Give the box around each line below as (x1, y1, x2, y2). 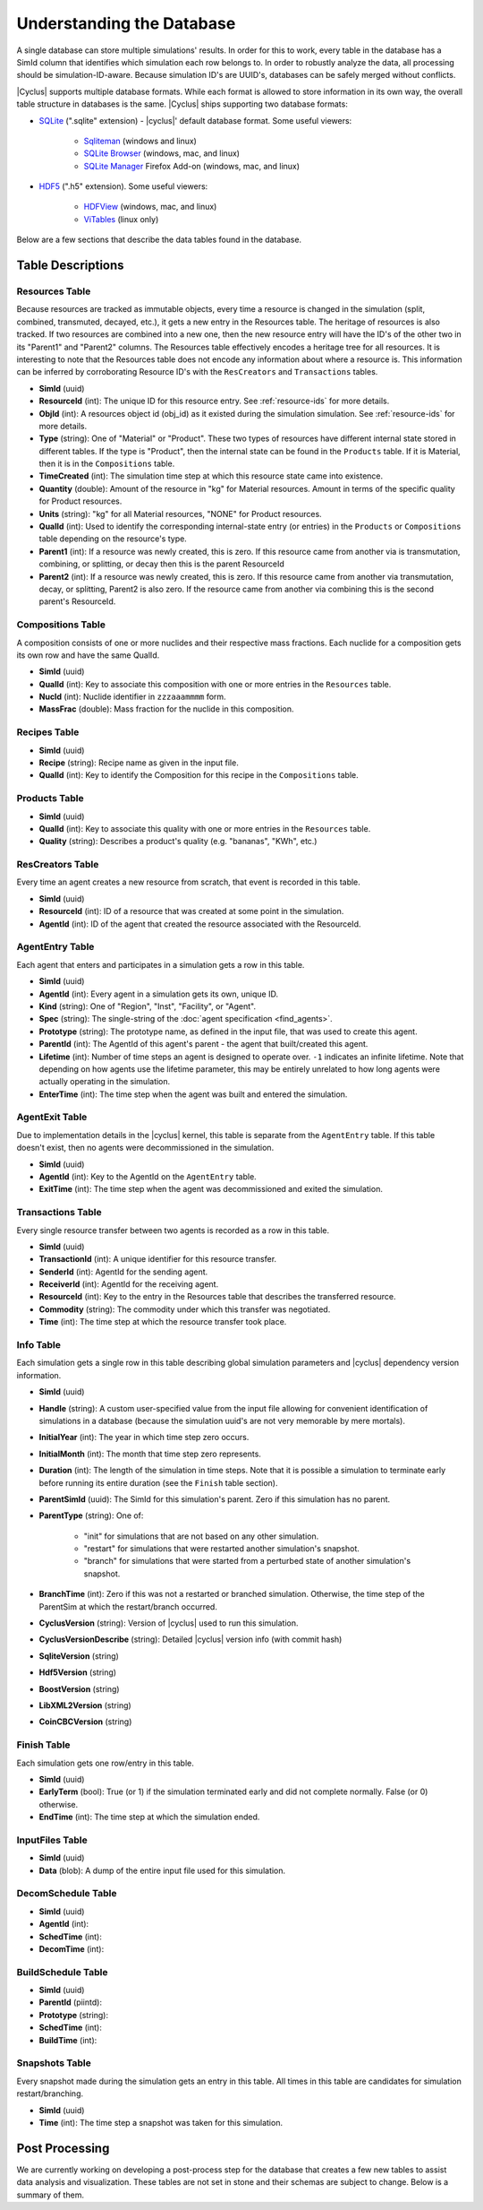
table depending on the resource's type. (38, 533, 187, 544)
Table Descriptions (16, 258, 124, 273)
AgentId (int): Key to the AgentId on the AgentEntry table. (38, 1170, 257, 1182)
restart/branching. (16, 2088, 84, 2099)
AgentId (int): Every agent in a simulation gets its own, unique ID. (38, 988, 279, 999)
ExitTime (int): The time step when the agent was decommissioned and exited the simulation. (38, 1184, 384, 1195)
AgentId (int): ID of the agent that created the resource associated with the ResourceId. (38, 919, 361, 929)
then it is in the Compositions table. (38, 458, 175, 470)
